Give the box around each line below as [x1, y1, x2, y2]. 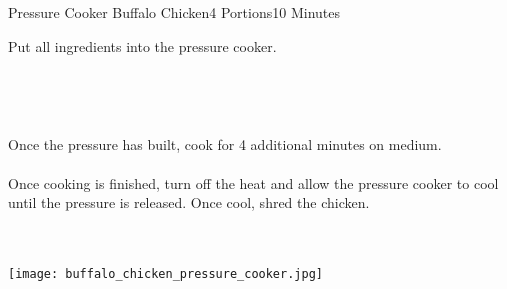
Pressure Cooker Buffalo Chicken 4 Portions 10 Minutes [8, 2, 340, 22]
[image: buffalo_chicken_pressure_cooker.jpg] [8, 267, 323, 282]
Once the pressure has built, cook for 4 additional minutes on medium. [8, 133, 442, 154]
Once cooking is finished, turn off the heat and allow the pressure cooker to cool [8, 172, 499, 193]
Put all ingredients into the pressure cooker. [8, 35, 277, 56]
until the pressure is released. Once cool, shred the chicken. [8, 192, 370, 213]
